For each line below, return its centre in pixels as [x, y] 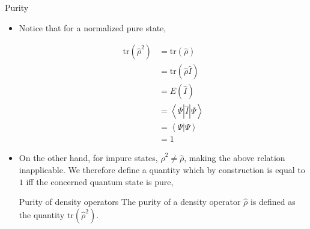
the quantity [42, 214]
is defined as [273, 202]
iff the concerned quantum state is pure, [100, 181]
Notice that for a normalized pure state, [93, 27]
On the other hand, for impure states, [88, 158]
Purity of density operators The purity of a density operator [130, 202]
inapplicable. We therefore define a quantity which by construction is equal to [162, 169]
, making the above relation [235, 158]
